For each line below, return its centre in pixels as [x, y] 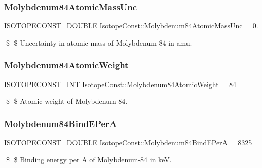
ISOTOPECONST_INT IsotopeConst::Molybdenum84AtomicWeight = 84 [120, 84]
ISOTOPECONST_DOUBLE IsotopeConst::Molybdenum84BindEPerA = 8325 [128, 142]
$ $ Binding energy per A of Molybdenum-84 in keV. [89, 159]
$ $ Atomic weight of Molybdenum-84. [67, 101]
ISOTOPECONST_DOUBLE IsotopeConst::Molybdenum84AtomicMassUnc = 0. [131, 26]
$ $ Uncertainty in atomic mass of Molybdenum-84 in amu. [99, 42]
